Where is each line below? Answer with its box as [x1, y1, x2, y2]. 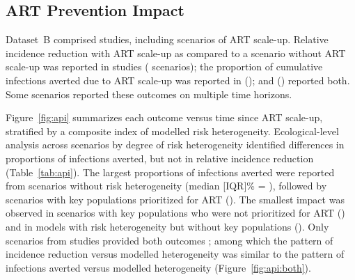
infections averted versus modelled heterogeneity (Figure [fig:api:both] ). [6, 260, 311, 274]
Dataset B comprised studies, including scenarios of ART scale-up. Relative [6, 32, 329, 47]
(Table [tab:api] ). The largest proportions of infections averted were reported [6, 164, 335, 179]
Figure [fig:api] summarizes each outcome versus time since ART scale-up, [6, 110, 323, 125]
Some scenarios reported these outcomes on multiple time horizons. [6, 86, 292, 101]
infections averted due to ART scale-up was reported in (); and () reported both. [6, 72, 350, 87]
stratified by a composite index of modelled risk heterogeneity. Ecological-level [6, 123, 339, 138]
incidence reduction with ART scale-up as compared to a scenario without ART [6, 45, 346, 60]
